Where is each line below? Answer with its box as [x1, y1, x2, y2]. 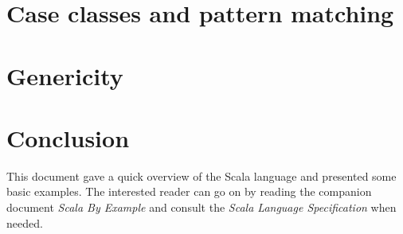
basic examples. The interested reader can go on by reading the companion [6, 183, 372, 200]
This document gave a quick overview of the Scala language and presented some [6, 167, 397, 184]
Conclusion [6, 121, 130, 154]
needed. [6, 214, 43, 231]
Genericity [6, 59, 123, 92]
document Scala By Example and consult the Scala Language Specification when [6, 199, 397, 216]
